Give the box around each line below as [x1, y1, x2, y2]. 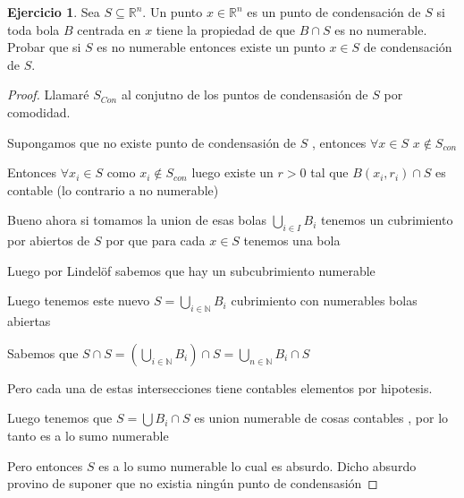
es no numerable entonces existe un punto [97, 38, 325, 56]
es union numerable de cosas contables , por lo [194, 408, 449, 427]
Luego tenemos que [7, 408, 113, 427]
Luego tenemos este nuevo [7, 291, 150, 310]
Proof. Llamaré [7, 85, 89, 104]
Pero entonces [7, 456, 83, 475]
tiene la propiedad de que [156, 20, 296, 39]
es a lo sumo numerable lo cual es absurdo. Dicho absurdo [98, 456, 417, 475]
